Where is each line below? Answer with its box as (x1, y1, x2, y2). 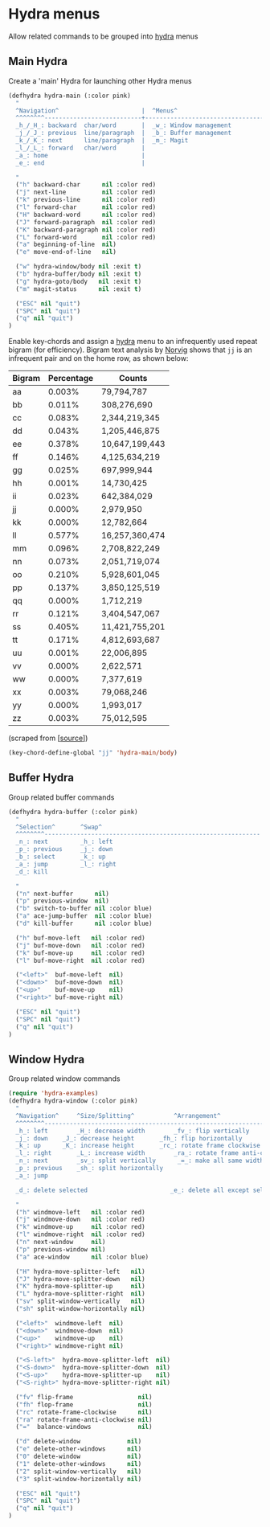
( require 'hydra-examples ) (8, 1090, 99, 1098)
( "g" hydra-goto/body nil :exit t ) (15, 277, 142, 285)
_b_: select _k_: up (15, 853, 106, 861)
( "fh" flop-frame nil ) (15, 1400, 153, 1409)
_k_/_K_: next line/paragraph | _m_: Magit (15, 137, 189, 145)
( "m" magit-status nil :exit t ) (15, 285, 142, 293)
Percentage (47, 373, 94, 384)
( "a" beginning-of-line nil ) (15, 240, 117, 249)
